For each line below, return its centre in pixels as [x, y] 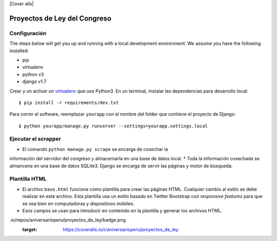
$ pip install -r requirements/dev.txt [69, 103]
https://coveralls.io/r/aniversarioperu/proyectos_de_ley [121, 229]
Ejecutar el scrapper [35, 139]
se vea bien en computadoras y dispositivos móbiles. [78, 203]
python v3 [33, 74]
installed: [19, 51]
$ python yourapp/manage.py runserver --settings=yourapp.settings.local [113, 126]
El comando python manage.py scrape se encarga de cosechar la [95, 149]
